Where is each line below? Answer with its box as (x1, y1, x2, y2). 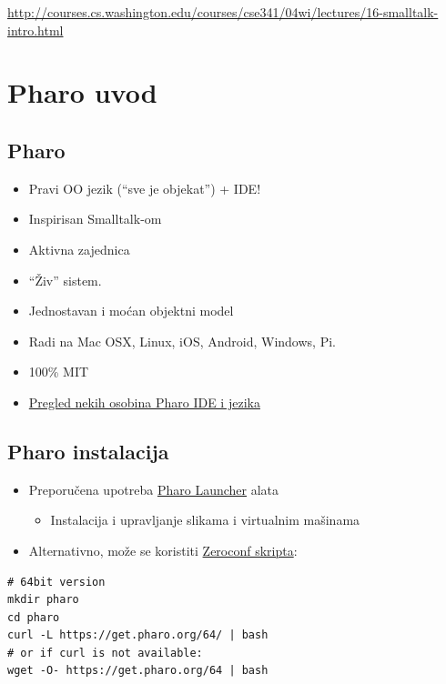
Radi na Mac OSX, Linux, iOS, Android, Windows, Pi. (28, 331, 336, 350)
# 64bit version (7, 575, 106, 588)
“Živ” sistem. (28, 270, 102, 289)
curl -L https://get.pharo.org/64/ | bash (7, 629, 269, 642)
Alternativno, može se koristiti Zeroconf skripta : (28, 540, 298, 559)
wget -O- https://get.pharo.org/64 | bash (7, 664, 269, 678)
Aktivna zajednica (28, 239, 130, 258)
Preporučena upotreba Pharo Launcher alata (28, 479, 279, 498)
